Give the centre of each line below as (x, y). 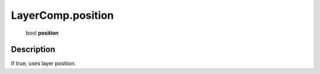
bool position (42, 33)
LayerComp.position (63, 15)
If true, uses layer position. (44, 63)
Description (33, 50)
